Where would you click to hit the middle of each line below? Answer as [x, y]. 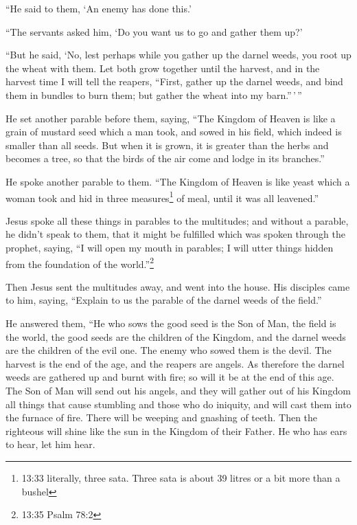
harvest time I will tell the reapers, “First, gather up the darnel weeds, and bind [174, 81]
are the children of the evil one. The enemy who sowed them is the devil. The [169, 350]
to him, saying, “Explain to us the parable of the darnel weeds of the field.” [164, 300]
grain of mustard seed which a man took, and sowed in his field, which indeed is [174, 132]
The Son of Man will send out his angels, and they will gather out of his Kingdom [178, 390]
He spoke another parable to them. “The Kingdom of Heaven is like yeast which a [178, 181]
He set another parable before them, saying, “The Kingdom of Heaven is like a [171, 118]
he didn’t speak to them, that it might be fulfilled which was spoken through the [175, 234]
